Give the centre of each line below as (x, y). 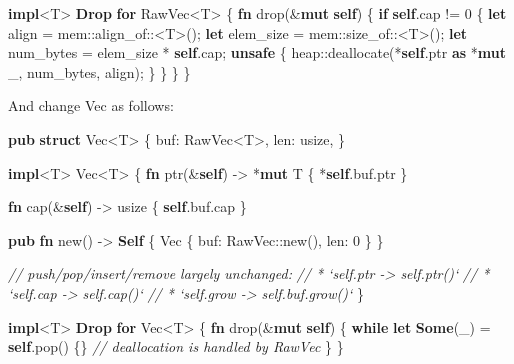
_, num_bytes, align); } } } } (99, 71)
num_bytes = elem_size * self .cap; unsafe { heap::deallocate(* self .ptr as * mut (257, 52)
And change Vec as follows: (91, 105)
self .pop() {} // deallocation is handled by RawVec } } (176, 346)
